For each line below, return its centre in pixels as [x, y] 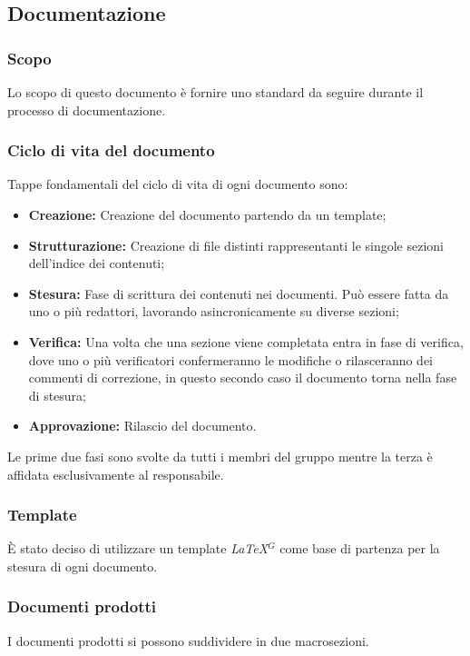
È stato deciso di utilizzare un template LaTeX [138, 548]
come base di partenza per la [360, 548]
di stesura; [57, 395]
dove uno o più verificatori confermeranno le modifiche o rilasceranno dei [231, 359]
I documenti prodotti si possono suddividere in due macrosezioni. [188, 640]
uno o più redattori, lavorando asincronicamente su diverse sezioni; [214, 311]
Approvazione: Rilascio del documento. [142, 426]
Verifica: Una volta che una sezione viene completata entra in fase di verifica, [246, 341]
